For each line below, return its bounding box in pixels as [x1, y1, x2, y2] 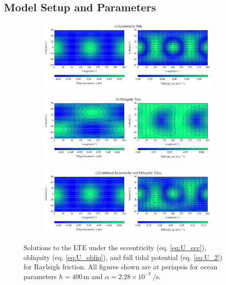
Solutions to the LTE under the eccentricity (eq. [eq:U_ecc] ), [23, 242, 206, 252]
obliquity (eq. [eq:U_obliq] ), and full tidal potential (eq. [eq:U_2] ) [23, 252, 223, 262]
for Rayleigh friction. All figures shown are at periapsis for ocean [23, 261, 218, 272]
